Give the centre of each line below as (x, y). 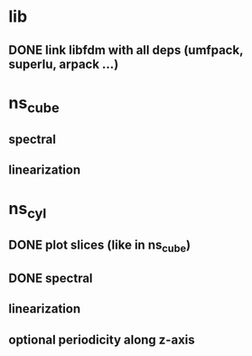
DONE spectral (51, 278)
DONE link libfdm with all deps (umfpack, (126, 50)
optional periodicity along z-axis (102, 339)
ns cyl (28, 211)
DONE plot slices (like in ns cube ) (100, 246)
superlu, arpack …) (64, 64)
